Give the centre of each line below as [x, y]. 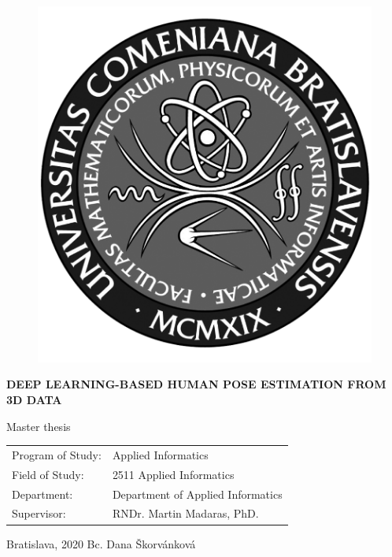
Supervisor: [39, 513]
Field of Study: [48, 474]
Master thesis [39, 426]
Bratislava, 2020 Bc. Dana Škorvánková [101, 543]
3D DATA [34, 399]
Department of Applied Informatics [197, 494]
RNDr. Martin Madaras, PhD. [185, 513]
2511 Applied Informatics [173, 474]
